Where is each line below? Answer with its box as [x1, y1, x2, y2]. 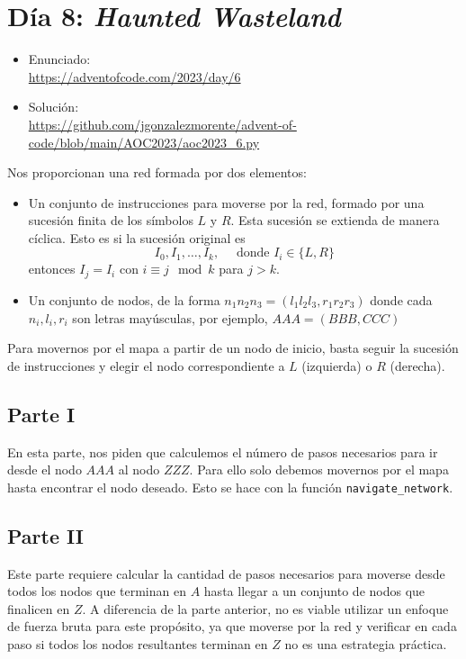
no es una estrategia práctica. [284, 634, 447, 653]
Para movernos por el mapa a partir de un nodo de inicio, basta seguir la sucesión [7, 339, 459, 357]
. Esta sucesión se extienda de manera [230, 211, 440, 230]
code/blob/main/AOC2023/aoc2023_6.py [28, 132, 260, 151]
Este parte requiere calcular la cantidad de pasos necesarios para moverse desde [7, 564, 445, 582]
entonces [28, 259, 76, 278]
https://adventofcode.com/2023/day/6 [28, 67, 241, 86]
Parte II [7, 521, 85, 549]
